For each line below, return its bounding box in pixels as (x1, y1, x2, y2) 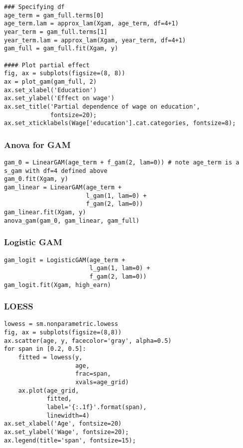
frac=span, (75, 370, 111, 378)
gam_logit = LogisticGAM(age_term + (4, 256, 125, 264)
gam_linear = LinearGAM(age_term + (4, 184, 122, 191)
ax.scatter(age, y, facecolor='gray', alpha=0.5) (4, 337, 172, 344)
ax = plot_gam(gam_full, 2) (4, 78, 97, 85)
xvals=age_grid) (75, 378, 129, 386)
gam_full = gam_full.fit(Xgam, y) (4, 45, 119, 52)
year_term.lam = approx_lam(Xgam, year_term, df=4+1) (4, 36, 186, 44)
